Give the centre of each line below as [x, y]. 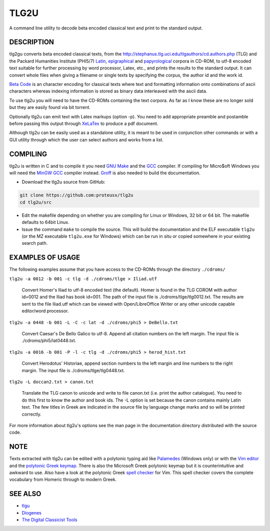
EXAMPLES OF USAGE [45, 258]
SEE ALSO [25, 494]
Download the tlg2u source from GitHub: [63, 182]
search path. [35, 243]
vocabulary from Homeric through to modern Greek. [63, 480]
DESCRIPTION [32, 42]
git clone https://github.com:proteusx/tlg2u [76, 195]
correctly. [32, 414]
